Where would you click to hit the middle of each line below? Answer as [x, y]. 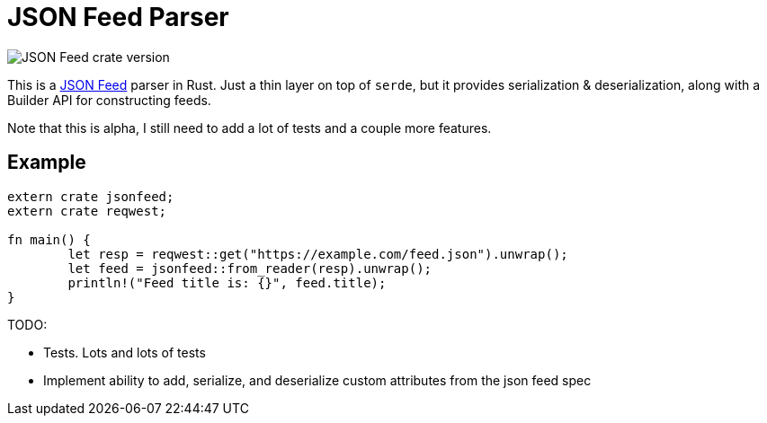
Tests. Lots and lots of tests [125, 352]
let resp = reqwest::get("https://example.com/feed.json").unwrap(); [318, 254]
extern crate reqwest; [87, 211]
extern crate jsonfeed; [91, 196]
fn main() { [49, 239]
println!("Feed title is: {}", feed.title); [227, 282]
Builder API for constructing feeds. [109, 100]
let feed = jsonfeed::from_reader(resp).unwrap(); [250, 268]
